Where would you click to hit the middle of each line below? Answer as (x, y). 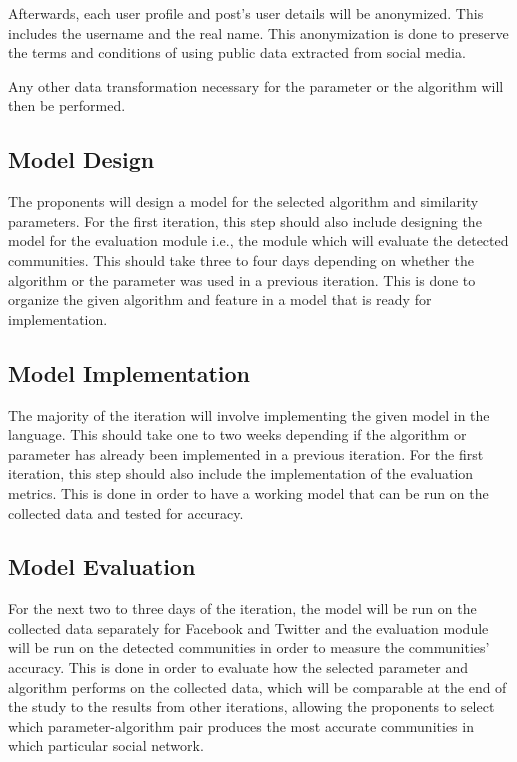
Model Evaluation (102, 566)
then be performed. (67, 105)
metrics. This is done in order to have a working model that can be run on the (248, 492)
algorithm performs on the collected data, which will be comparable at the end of (257, 686)
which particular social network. (106, 745)
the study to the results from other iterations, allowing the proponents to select (251, 706)
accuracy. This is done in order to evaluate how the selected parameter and (238, 667)
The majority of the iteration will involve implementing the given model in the (249, 414)
